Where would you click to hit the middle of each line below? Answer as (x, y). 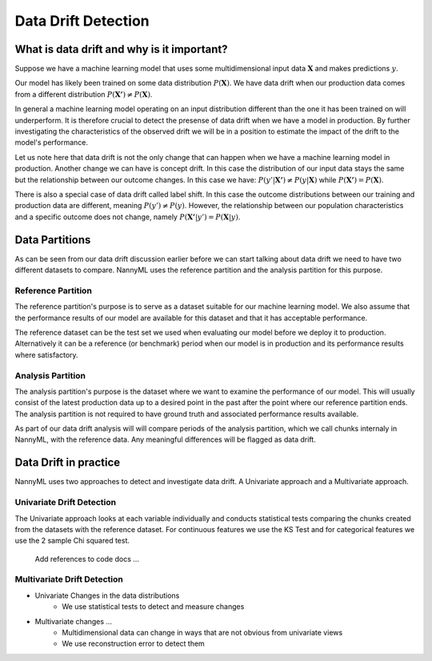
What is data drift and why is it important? (121, 49)
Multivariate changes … (73, 621)
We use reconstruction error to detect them (134, 643)
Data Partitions (53, 240)
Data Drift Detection (82, 21)
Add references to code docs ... (87, 559)
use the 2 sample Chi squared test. (72, 541)
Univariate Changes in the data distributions (107, 595)
